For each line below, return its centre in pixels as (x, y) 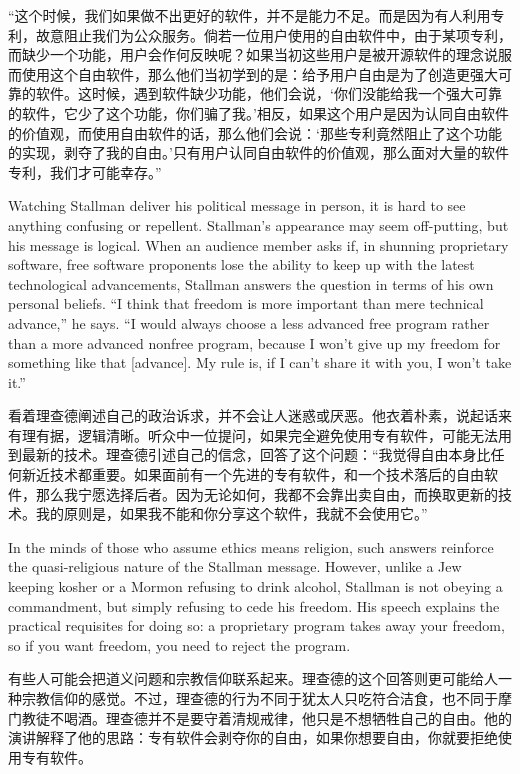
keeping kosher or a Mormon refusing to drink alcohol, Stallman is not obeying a (255, 586)
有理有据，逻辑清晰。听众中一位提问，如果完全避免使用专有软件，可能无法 (253, 434)
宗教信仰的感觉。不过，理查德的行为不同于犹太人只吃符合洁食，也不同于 (259, 698)
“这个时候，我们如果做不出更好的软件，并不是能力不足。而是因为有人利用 (249, 15)
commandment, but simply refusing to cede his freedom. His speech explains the (254, 605)
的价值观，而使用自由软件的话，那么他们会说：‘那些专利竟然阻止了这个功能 (255, 132)
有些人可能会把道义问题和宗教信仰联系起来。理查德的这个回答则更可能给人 (253, 678)
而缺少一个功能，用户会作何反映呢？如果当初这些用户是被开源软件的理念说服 (260, 54)
